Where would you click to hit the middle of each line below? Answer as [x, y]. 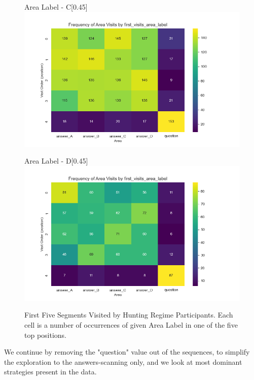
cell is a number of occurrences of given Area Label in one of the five [131, 324]
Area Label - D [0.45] [56, 161]
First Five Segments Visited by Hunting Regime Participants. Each [129, 315]
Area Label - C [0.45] [56, 7]
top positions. [46, 335]
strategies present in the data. [50, 372]
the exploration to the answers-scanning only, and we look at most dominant [123, 361]
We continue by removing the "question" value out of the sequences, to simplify [127, 352]
